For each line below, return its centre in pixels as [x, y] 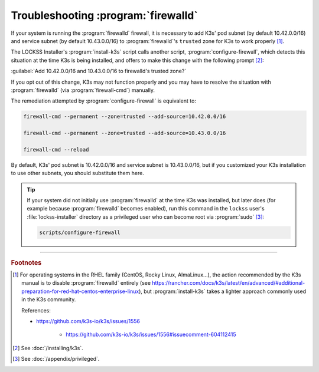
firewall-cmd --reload [56, 149]
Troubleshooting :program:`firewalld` [104, 15]
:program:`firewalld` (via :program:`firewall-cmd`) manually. [83, 90]
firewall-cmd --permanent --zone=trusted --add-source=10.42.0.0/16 [125, 117]
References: [36, 310]
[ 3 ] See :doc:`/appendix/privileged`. [56, 359]
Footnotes [26, 262]
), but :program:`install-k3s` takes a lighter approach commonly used [223, 291]
